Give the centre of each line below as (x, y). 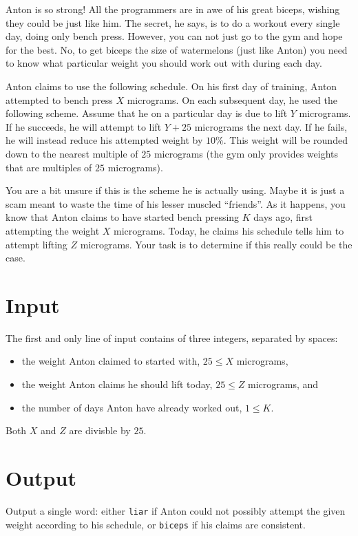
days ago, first (283, 217)
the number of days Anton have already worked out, (132, 407)
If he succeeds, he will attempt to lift (84, 126)
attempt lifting (36, 244)
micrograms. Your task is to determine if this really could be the (216, 244)
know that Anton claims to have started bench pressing (123, 217)
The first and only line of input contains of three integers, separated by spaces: (172, 337)
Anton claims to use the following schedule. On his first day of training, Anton (171, 86)
